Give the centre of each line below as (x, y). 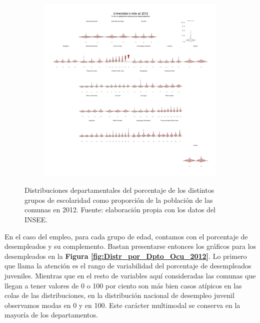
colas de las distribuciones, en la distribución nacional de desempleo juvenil (119, 295)
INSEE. (36, 219)
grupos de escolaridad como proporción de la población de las (119, 200)
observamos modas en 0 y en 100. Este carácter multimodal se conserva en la (122, 305)
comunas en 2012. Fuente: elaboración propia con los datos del (120, 210)
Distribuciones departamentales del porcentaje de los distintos (119, 190)
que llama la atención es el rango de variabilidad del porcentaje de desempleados (128, 266)
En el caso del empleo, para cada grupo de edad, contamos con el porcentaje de (126, 236)
